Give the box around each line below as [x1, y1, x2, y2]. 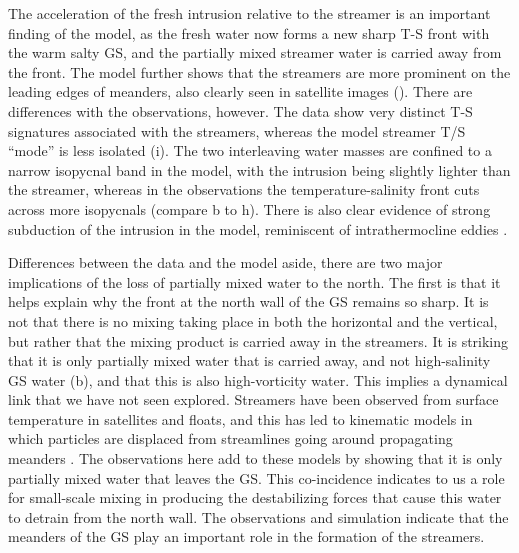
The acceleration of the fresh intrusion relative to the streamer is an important [8, 3, 491, 23]
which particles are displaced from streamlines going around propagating [8, 428, 453, 449]
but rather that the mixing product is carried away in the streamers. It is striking [8, 330, 509, 351]
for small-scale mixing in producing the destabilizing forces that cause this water [8, 487, 502, 508]
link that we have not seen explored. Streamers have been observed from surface [8, 389, 499, 410]
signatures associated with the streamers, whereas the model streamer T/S [8, 120, 466, 141]
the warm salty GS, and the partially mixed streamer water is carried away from [8, 42, 502, 63]
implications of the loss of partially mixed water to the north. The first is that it [8, 271, 501, 292]
